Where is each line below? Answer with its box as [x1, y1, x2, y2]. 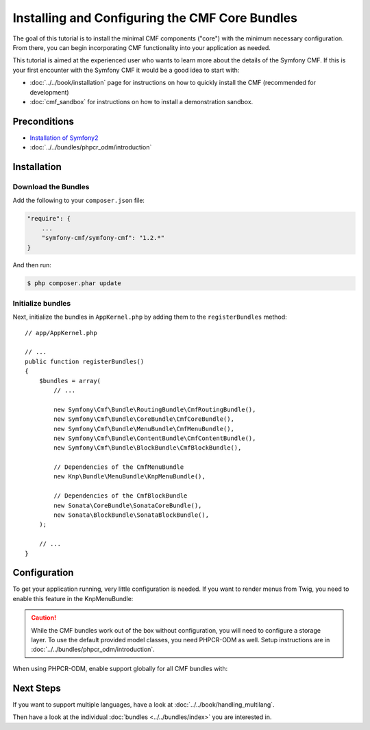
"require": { [27, 215, 71, 223]
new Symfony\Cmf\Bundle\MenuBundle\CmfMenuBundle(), [53, 425, 234, 433]
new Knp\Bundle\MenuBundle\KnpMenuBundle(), [53, 473, 206, 480]
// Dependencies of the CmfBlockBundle [53, 492, 188, 500]
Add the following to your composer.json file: [12, 196, 145, 205]
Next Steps [12, 682, 61, 694]
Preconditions [12, 115, 75, 127]
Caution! [31, 613, 57, 622]
